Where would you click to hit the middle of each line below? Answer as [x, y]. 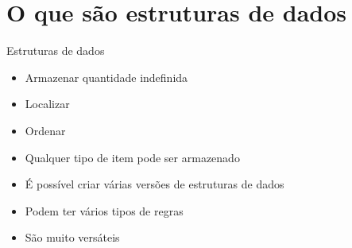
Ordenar [45, 130]
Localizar [47, 104]
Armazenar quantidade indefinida [106, 77]
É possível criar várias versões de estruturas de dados [155, 184]
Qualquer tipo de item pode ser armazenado [132, 157]
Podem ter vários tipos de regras [104, 210]
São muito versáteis [72, 237]
